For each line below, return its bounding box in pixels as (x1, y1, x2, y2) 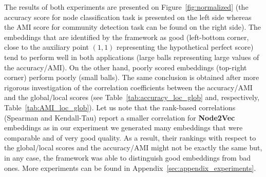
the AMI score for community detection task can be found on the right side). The (4, 22, 261, 32)
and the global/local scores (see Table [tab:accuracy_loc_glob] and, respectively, (4, 92, 260, 103)
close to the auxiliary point (4, 42, 89, 52)
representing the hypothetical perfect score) (117, 42, 254, 52)
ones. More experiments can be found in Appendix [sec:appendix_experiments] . (4, 162, 256, 173)
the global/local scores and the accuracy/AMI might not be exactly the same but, (4, 142, 262, 153)
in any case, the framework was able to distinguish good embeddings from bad (4, 152, 251, 163)
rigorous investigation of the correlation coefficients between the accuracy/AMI (4, 82, 253, 92)
